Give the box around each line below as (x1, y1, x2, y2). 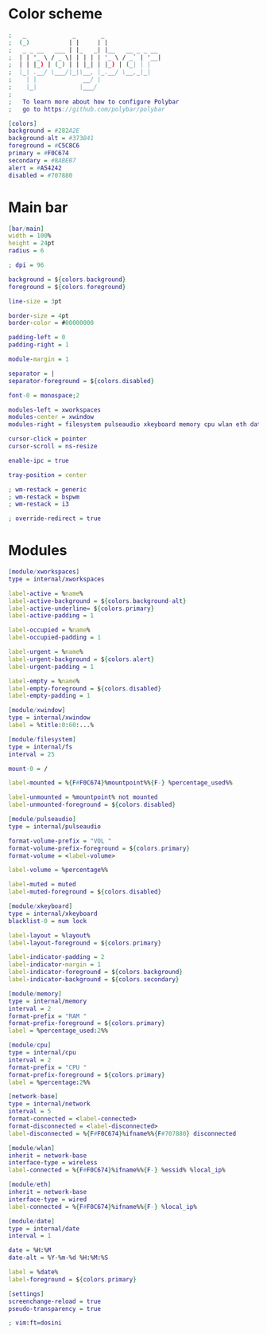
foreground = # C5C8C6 (8, 142, 80, 150)
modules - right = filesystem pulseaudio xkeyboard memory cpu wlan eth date (8, 421, 265, 428)
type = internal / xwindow (8, 714, 91, 722)
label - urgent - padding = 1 (8, 663, 94, 671)
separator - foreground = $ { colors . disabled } (8, 377, 155, 385)
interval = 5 (8, 1108, 52, 1116)
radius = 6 (8, 247, 44, 255)
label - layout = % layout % (8, 931, 91, 940)
